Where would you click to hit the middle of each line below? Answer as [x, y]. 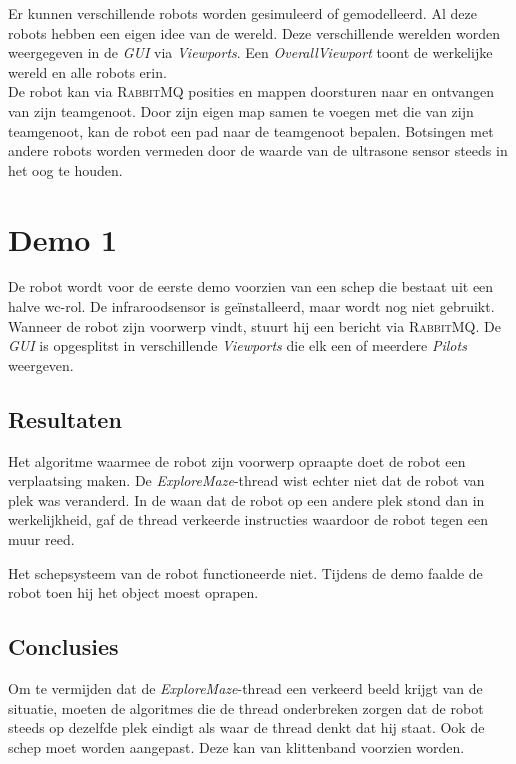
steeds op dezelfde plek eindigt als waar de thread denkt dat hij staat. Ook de [246, 727]
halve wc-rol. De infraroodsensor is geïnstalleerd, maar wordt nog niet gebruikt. [251, 306]
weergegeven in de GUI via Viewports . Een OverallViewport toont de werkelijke [250, 52]
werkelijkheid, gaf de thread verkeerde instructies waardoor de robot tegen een [248, 519]
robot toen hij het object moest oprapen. [133, 592]
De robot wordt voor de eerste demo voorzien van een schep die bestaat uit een [251, 286]
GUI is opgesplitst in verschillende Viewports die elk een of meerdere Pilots [237, 345]
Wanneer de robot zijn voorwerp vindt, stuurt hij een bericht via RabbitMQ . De [254, 325]
